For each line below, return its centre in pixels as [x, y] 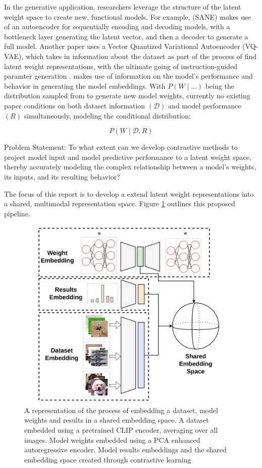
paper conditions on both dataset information [75, 105]
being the [220, 85]
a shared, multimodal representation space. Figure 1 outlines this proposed [120, 203]
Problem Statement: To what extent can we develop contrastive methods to [121, 147]
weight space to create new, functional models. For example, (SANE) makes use [127, 16]
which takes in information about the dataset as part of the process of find [141, 56]
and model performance [205, 105]
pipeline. [17, 213]
